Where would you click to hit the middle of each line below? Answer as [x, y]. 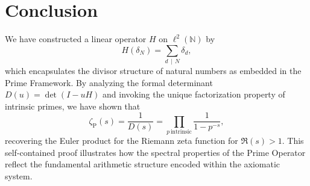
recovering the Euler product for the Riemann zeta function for [122, 141]
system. [19, 176]
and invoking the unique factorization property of [194, 94]
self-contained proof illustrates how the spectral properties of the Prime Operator [155, 152]
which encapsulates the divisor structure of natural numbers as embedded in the [153, 71]
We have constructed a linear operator [76, 39]
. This [293, 141]
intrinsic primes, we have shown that [73, 106]
